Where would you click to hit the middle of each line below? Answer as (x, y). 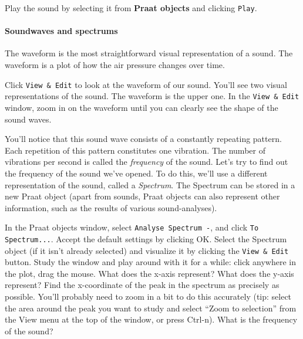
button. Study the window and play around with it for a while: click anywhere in (151, 262)
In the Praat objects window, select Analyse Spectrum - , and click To (132, 227)
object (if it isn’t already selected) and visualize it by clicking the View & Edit (147, 250)
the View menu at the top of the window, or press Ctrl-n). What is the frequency (151, 319)
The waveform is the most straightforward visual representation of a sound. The (149, 53)
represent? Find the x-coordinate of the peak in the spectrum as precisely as (142, 285)
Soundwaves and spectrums (61, 31)
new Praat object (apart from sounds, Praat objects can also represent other (142, 196)
